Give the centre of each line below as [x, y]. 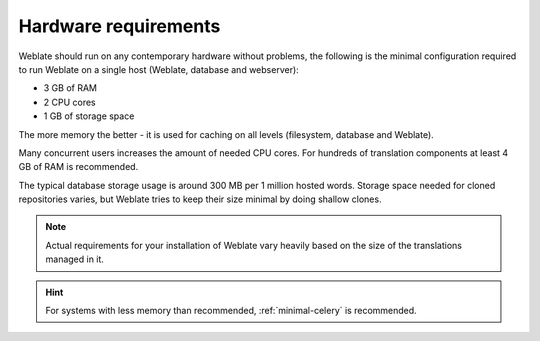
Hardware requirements [119, 26]
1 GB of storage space [89, 116]
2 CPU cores [69, 102]
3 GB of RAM [70, 88]
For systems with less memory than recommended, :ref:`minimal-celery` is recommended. [231, 311]
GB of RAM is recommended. [78, 167]
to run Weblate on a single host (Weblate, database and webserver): [158, 69]
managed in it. [75, 259]
